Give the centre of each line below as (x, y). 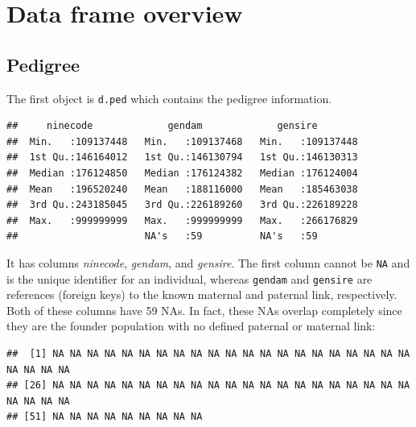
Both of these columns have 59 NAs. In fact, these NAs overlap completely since (204, 310)
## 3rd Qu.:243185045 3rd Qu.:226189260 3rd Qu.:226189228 (182, 205)
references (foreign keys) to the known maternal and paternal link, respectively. (202, 294)
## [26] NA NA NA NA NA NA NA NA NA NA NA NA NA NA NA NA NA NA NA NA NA (208, 386)
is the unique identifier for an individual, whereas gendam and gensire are (189, 278)
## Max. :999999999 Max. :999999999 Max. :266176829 (182, 220)
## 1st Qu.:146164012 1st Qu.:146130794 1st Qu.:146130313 (182, 158)
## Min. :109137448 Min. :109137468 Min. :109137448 (182, 141)
